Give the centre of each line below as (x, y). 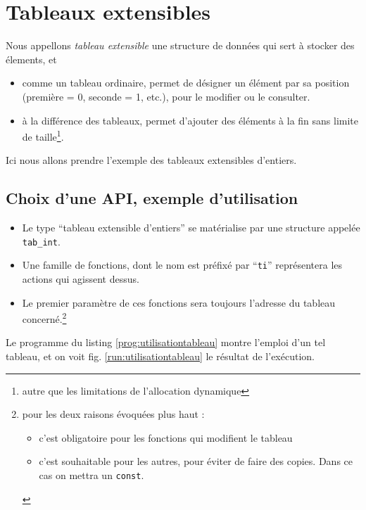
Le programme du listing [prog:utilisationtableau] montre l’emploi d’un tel (166, 342)
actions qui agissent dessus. (81, 279)
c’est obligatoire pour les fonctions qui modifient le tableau (166, 437)
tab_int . (41, 241)
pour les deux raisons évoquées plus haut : (113, 414)
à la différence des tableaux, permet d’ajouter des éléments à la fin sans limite (190, 120)
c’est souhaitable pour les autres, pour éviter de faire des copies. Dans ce (196, 461)
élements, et (31, 59)
